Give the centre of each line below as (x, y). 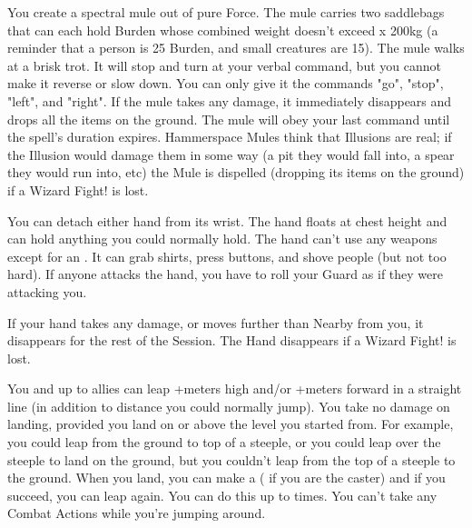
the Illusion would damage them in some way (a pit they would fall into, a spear (231, 154)
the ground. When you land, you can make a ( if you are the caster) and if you (226, 478)
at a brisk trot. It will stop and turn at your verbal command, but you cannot (224, 65)
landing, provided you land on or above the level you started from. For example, (231, 424)
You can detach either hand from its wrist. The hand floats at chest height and (227, 220)
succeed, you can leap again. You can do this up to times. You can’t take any (222, 495)
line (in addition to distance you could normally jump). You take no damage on (229, 406)
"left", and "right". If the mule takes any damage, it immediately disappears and (230, 100)
